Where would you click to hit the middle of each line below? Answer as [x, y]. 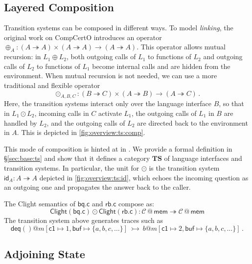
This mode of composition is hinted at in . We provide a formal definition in [118, 148]
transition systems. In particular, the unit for [72, 167]
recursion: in [23, 56]
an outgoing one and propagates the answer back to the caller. [97, 187]
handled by [21, 122]
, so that [231, 103]
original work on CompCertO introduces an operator [83, 37]
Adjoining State [45, 254]
